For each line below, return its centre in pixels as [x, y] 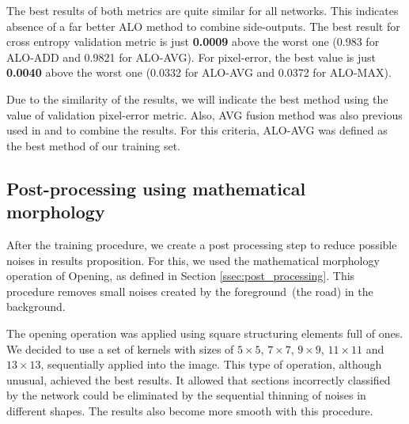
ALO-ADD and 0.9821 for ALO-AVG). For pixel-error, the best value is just [191, 57]
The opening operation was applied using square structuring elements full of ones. [205, 333]
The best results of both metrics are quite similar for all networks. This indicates [203, 10]
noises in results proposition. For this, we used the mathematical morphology [193, 260]
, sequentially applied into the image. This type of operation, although [211, 364]
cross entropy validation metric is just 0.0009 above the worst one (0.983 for [193, 42]
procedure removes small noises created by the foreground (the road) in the [190, 291]
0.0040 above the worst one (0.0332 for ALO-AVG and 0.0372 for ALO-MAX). [199, 72]
